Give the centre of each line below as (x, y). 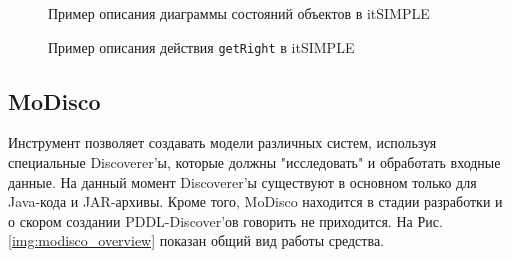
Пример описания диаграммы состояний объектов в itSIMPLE (239, 13)
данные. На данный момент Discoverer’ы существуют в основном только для (242, 181)
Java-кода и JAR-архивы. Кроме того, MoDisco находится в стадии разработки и (255, 201)
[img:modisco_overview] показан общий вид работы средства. (196, 240)
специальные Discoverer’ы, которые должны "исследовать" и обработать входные (254, 162)
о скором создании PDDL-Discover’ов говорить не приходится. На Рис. (225, 220)
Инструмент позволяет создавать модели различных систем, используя (222, 142)
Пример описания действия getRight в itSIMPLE (201, 46)
